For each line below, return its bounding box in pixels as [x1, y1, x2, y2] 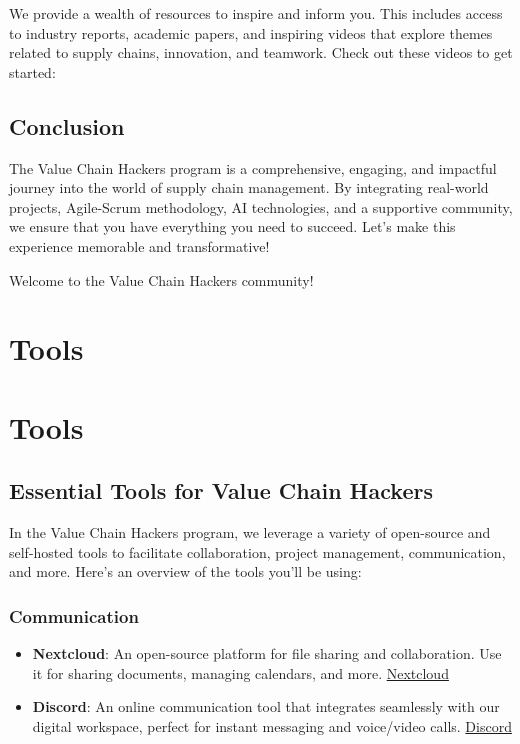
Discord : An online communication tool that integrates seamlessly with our [32, 696, 500, 717]
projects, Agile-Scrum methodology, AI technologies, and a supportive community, [9, 196, 513, 217]
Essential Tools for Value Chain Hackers [9, 475, 433, 506]
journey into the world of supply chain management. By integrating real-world [9, 177, 489, 198]
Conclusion [9, 110, 125, 141]
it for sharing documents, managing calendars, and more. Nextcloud [32, 662, 449, 683]
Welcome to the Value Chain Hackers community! [9, 269, 314, 290]
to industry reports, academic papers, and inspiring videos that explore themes [9, 22, 493, 43]
